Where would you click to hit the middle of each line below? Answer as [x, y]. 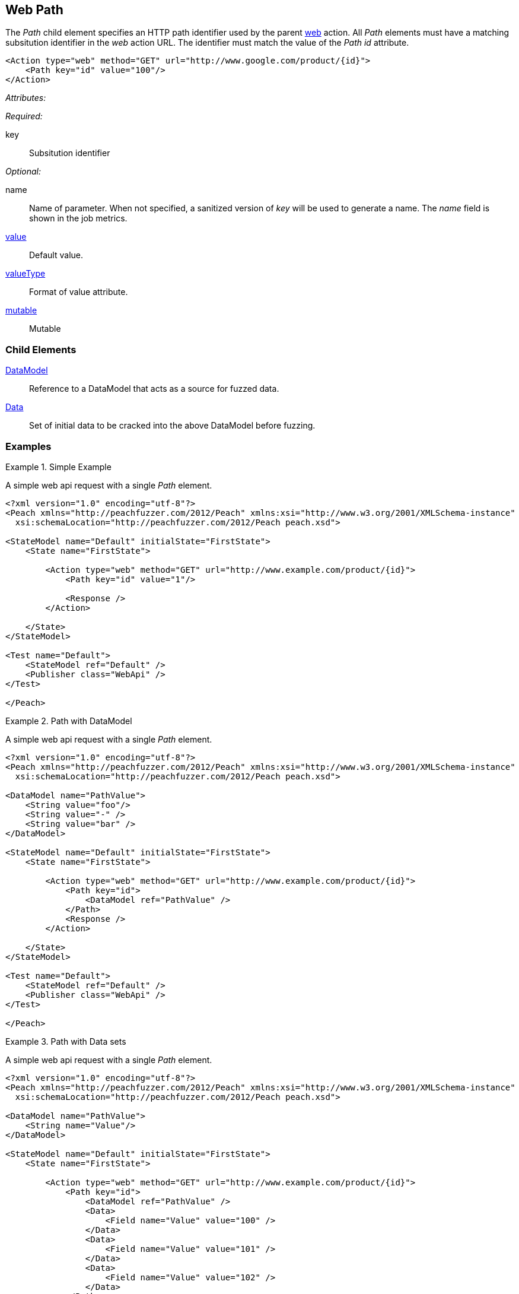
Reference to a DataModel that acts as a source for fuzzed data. [154, 389]
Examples [28, 446]
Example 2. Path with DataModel [69, 721]
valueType [26, 274]
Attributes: [26, 98]
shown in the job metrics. [78, 218]
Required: [24, 116]
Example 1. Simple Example [58, 467]
